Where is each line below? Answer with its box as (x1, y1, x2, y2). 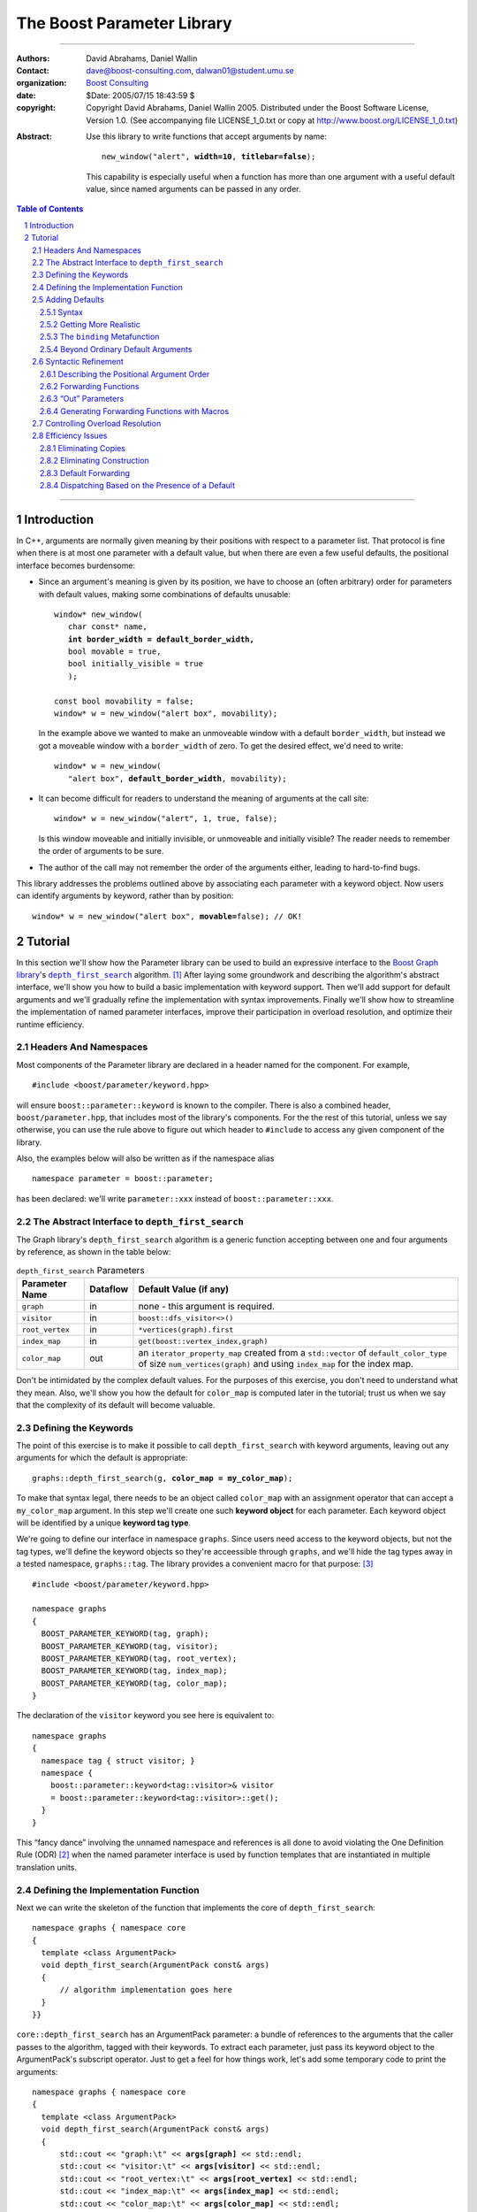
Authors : (16, 53, 50, 64)
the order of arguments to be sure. (38, 846, 164, 856)
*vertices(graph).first (138, 1325, 234, 1334)
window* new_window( (54, 609, 143, 619)
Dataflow (89, 1283, 129, 1295)
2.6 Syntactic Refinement (32, 357, 124, 367)
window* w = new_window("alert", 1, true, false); (54, 814, 278, 824)
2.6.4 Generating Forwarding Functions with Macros (40, 405, 230, 416)
